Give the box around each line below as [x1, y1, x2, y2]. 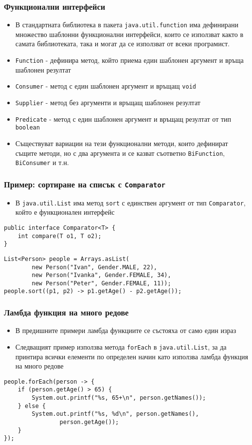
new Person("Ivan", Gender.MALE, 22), [32, 263, 157, 271]
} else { [18, 402, 46, 409]
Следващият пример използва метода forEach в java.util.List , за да [15, 341, 227, 352]
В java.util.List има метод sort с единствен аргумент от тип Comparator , [15, 197, 246, 207]
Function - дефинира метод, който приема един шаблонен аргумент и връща [15, 55, 244, 65]
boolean [15, 124, 40, 131]
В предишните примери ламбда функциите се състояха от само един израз [15, 325, 236, 335]
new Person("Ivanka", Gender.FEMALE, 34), [32, 272, 171, 279]
